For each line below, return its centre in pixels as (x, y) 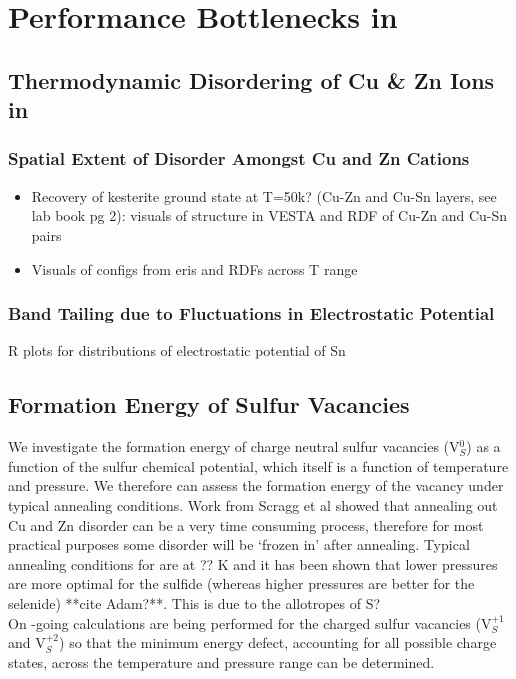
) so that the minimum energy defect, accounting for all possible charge (278, 642)
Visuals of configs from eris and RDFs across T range (194, 268)
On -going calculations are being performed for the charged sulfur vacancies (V (250, 622)
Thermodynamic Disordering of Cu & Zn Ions (251, 79)
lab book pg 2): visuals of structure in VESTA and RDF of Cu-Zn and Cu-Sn (269, 215)
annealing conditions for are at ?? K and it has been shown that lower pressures (253, 563)
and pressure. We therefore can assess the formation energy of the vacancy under (256, 485)
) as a (483, 446)
